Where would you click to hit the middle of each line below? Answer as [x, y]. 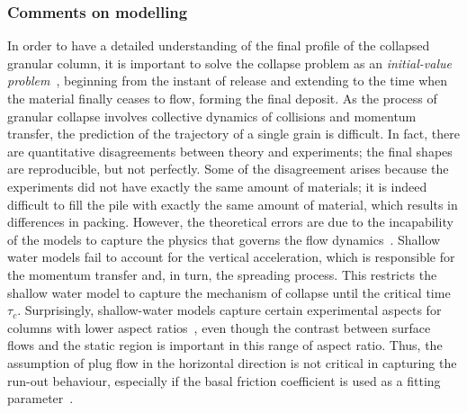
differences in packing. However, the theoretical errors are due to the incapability [230, 222]
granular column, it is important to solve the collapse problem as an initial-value [229, 63]
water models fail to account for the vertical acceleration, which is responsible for [231, 257]
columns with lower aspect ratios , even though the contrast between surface [219, 327]
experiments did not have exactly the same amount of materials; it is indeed [217, 186]
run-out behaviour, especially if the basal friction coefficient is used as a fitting [224, 380]
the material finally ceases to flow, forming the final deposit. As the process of [222, 98]
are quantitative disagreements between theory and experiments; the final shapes [230, 151]
